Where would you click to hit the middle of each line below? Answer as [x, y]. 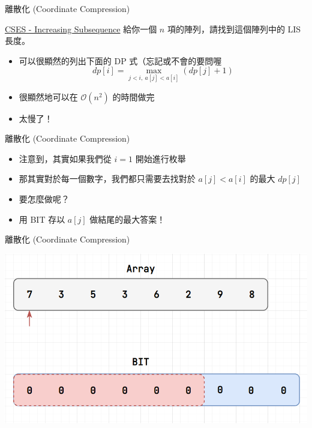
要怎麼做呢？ [44, 198]
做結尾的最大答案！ [127, 219]
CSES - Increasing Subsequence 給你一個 [81, 29]
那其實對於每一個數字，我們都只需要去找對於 [107, 179]
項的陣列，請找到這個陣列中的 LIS [234, 29]
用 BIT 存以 [42, 219]
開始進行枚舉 [160, 158]
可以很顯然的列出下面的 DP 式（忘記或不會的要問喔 [120, 60]
